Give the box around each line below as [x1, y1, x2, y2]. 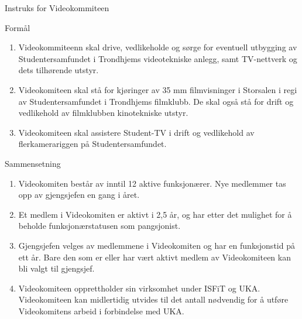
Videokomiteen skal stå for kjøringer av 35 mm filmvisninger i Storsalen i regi [18, 83, 297, 95]
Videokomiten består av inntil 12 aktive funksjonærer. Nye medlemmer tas [18, 177, 286, 189]
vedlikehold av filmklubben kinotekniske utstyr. [18, 107, 188, 119]
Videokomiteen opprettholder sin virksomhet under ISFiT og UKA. [18, 282, 260, 294]
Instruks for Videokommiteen [5, 2, 109, 13]
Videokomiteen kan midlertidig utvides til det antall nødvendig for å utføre [18, 293, 289, 306]
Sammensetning [5, 157, 61, 169]
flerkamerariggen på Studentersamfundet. [18, 138, 167, 150]
